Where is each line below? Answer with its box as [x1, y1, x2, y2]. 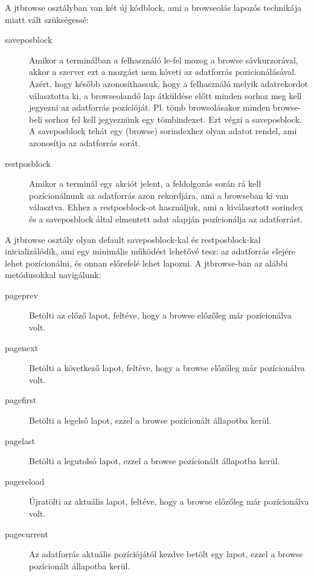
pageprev [5, 288, 38, 301]
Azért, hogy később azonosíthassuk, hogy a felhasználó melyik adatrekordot [29, 77, 309, 89]
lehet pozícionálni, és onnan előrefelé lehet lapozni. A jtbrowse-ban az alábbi [5, 256, 288, 269]
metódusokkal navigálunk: [5, 268, 101, 281]
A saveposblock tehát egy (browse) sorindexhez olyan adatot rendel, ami [29, 125, 297, 137]
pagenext [5, 341, 38, 354]
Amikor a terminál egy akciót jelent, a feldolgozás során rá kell [29, 177, 261, 190]
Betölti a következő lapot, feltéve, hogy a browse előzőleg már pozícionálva [29, 361, 305, 374]
